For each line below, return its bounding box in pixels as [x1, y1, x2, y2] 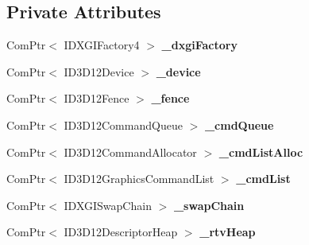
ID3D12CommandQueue [64, 116, 183, 133]
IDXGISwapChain [64, 196, 152, 213]
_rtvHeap [199, 224, 256, 240]
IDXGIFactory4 [64, 37, 140, 53]
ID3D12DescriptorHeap [64, 224, 178, 240]
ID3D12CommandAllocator [64, 143, 197, 160]
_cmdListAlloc [218, 143, 303, 160]
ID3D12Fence [64, 90, 129, 107]
